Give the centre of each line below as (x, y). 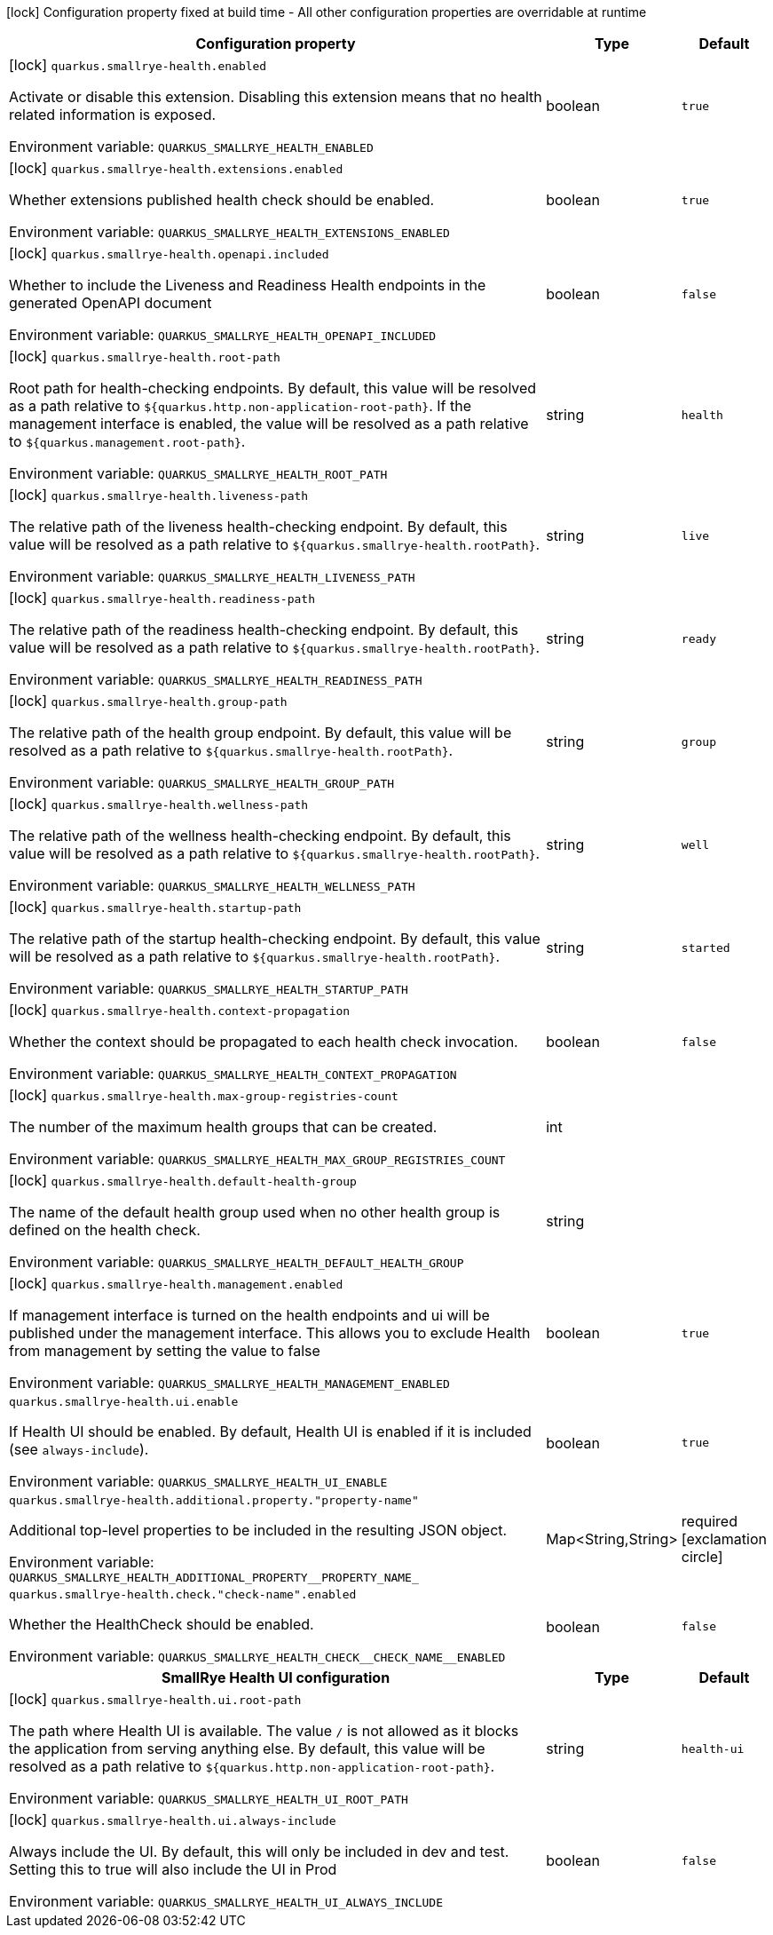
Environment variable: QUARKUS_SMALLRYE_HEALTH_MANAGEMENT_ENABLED (229, 1383)
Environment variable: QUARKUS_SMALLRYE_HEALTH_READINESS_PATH (216, 679)
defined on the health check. (105, 1230)
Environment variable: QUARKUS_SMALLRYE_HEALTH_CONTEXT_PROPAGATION (233, 1074)
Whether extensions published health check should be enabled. (222, 200)
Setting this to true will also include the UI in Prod (173, 1869)
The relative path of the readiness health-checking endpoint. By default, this (264, 630)
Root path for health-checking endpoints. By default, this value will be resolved (273, 388)
